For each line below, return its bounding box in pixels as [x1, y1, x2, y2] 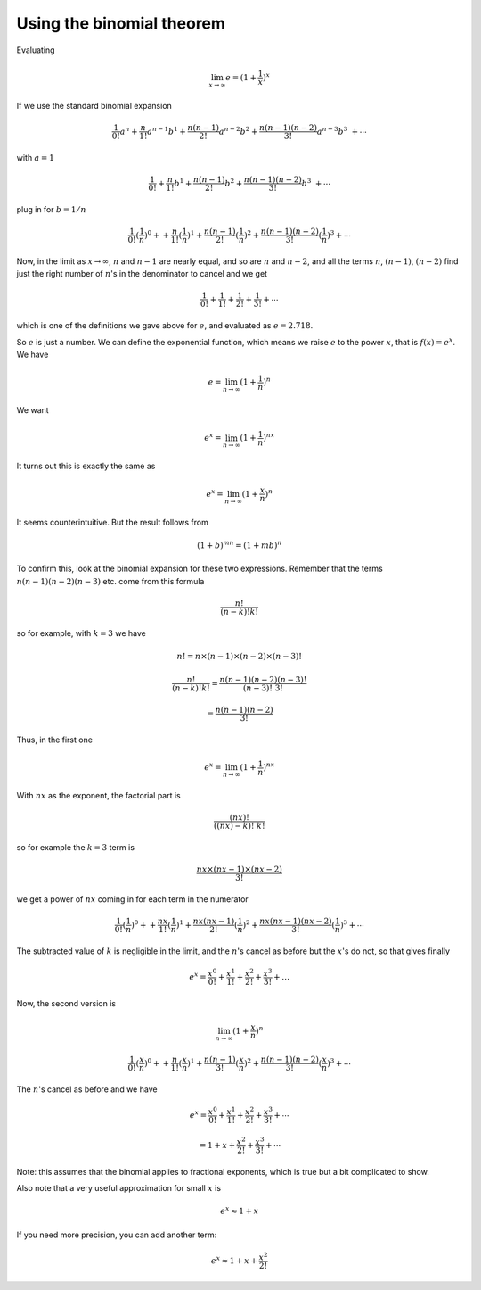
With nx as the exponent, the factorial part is [16, 790, 182, 801]
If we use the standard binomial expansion [16, 100, 173, 111]
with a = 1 [16, 152, 55, 162]
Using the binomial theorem [16, 13, 226, 33]
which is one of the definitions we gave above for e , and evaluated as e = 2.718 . [16, 320, 314, 331]
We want [16, 405, 49, 416]
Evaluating [16, 45, 55, 55]
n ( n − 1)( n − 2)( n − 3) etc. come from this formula [16, 575, 205, 586]
